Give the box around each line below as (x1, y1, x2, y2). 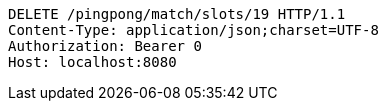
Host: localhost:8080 (8, 54, 177, 70)
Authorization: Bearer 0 (8, 38, 202, 54)
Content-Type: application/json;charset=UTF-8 (8, 22, 379, 38)
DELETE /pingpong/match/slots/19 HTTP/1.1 (8, 6, 346, 22)
